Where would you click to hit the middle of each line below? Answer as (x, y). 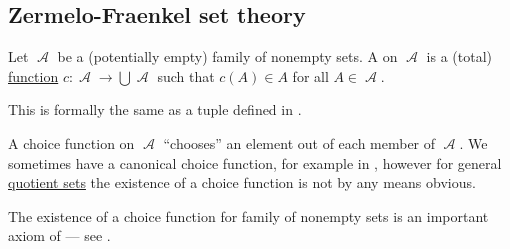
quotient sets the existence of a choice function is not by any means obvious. (242, 182)
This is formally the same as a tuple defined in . (155, 109)
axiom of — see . (59, 235)
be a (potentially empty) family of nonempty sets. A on (227, 56)
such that (186, 75)
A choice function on (71, 142)
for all (310, 75)
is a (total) (459, 56)
